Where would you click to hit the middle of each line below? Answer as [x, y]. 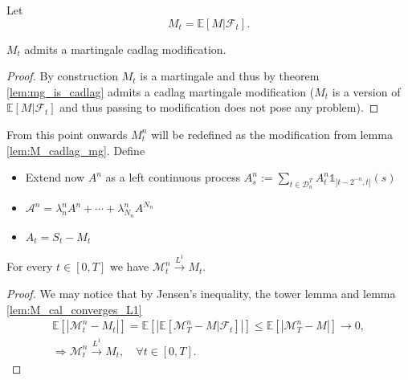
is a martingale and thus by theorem [230, 76]
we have [130, 266]
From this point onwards [67, 134]
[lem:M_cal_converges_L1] [74, 309]
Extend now [55, 177]
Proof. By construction [63, 76]
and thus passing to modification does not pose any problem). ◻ [219, 107]
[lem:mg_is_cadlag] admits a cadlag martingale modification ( [161, 91]
